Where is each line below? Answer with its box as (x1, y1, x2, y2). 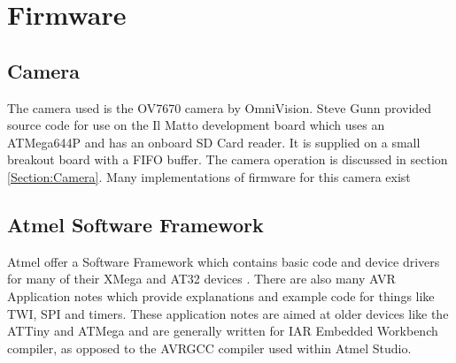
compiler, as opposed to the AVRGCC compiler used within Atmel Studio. (7, 338, 412, 357)
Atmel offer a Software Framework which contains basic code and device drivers (7, 252, 440, 270)
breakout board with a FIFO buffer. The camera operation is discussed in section (7, 150, 448, 169)
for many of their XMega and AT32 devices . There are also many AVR (7, 269, 396, 288)
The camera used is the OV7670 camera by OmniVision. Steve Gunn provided (7, 98, 432, 117)
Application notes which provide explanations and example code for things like (7, 286, 435, 305)
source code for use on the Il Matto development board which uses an (7, 116, 385, 134)
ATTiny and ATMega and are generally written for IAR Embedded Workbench (7, 321, 438, 340)
